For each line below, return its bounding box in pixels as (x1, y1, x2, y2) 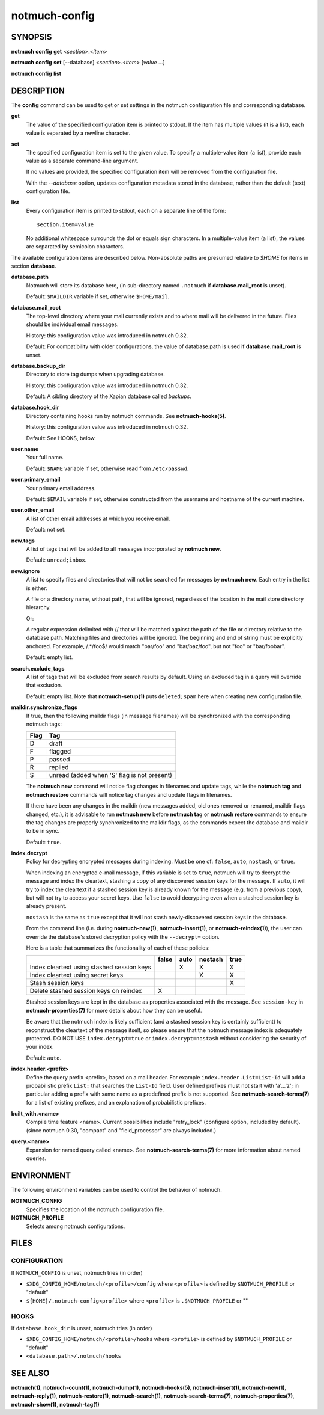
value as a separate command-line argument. (26, 157, 139, 165)
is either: (26, 584, 48, 592)
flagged (49, 747, 71, 756)
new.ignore (11, 567, 40, 574)
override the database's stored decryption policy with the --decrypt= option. (26, 933, 220, 941)
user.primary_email (11, 476, 61, 483)
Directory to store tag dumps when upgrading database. (26, 370, 165, 378)
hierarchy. (26, 604, 51, 611)
